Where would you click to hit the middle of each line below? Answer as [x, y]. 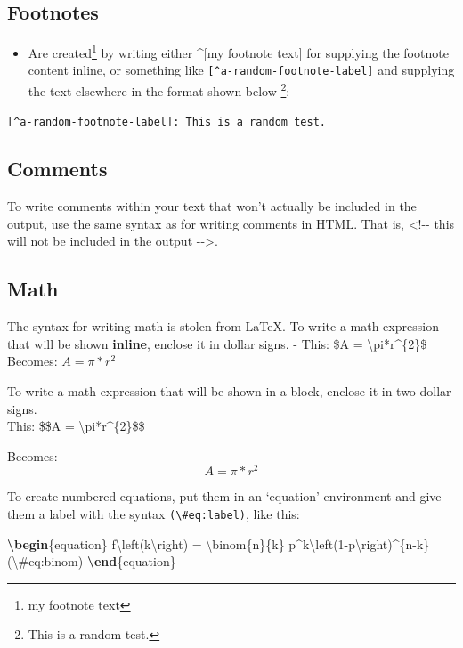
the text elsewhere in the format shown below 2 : [159, 89]
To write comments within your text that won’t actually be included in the [212, 206]
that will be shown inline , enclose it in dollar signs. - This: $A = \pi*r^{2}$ [217, 343]
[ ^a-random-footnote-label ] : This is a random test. [167, 122]
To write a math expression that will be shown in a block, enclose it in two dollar [229, 390]
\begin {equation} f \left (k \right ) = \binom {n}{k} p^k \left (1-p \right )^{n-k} [219, 543]
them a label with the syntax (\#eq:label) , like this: [154, 514]
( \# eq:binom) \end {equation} [92, 561]
